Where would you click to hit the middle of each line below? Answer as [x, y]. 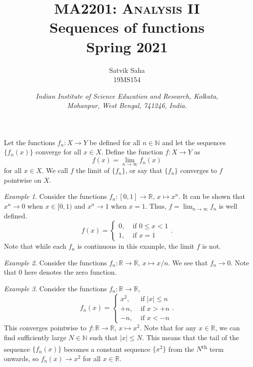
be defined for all [115, 142]
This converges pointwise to [45, 328]
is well [228, 206]
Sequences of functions [127, 27]
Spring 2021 [127, 46]
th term [213, 348]
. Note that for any [168, 328]
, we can [227, 328]
